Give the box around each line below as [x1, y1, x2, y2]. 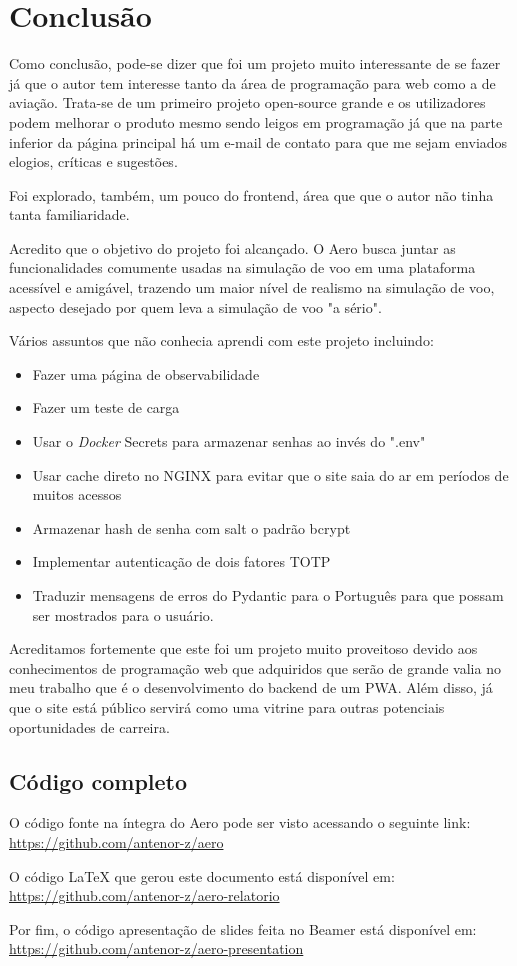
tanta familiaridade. [9, 204, 130, 225]
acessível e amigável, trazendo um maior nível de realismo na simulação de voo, [9, 277, 495, 298]
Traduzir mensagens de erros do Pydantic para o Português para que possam [32, 585, 504, 605]
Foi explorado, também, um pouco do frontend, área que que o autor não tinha [9, 184, 494, 205]
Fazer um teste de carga [32, 397, 180, 418]
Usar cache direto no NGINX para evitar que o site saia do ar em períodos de [32, 464, 509, 485]
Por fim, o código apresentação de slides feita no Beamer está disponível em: [9, 918, 477, 939]
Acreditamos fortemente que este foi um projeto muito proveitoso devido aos [9, 638, 478, 659]
